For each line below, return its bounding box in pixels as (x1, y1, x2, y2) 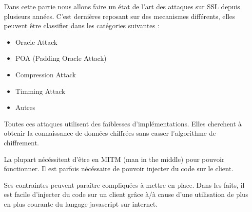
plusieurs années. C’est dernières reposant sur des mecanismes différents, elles (4, 11, 235, 21)
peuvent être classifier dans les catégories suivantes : (4, 20, 159, 31)
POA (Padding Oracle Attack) (15, 53, 107, 63)
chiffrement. (4, 137, 39, 147)
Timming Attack (15, 86, 65, 96)
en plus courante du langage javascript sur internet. (4, 198, 158, 209)
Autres (15, 102, 36, 112)
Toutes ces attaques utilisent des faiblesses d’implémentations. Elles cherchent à (4, 118, 242, 128)
